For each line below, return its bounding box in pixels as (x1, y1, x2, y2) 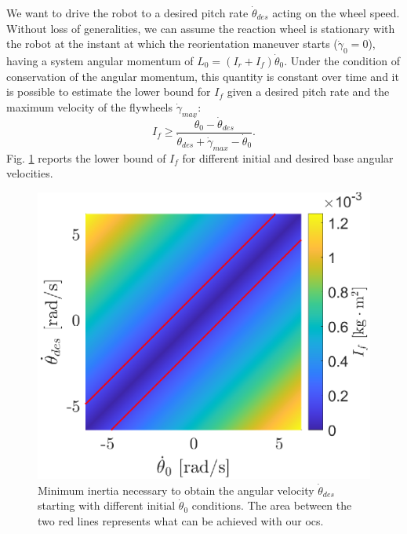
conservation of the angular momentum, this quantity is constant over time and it (6, 68, 399, 84)
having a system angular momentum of (6, 52, 194, 68)
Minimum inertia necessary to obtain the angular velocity (38, 481, 314, 498)
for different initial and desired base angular (182, 149, 394, 166)
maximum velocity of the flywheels (6, 98, 173, 115)
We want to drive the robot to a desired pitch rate (6, 5, 249, 20)
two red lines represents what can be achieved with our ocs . (38, 512, 324, 529)
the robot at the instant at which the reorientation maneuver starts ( (6, 35, 338, 52)
